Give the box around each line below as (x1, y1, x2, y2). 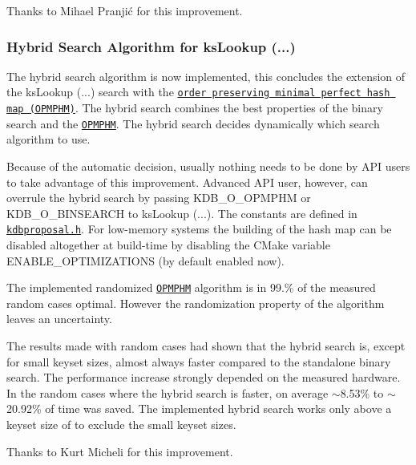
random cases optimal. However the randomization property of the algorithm (6, 294, 385, 311)
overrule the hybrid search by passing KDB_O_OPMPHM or (6, 189, 311, 206)
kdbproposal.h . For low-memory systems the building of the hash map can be (6, 220, 392, 237)
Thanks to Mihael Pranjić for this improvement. (6, 2, 243, 18)
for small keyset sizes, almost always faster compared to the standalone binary (6, 353, 391, 370)
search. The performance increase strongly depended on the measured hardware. (6, 369, 401, 386)
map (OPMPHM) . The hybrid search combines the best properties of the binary (6, 99, 383, 116)
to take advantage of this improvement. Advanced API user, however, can (6, 173, 368, 190)
